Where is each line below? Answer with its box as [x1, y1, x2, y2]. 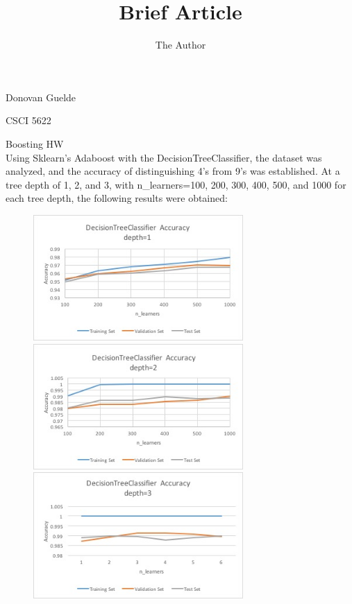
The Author [155, 37, 206, 52]
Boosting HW [6, 136, 64, 150]
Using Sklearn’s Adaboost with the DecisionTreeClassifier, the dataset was [6, 150, 322, 164]
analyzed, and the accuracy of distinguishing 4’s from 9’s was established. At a [6, 164, 340, 178]
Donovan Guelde [6, 89, 76, 104]
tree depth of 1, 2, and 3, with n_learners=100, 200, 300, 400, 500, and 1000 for [6, 177, 346, 191]
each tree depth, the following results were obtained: [6, 191, 228, 205]
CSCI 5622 [6, 113, 51, 128]
